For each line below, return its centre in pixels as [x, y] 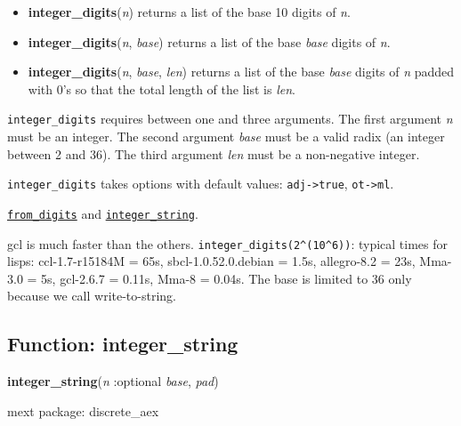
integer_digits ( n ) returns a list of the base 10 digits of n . [189, 12]
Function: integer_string [123, 344]
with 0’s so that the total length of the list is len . [162, 88]
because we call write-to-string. [92, 296]
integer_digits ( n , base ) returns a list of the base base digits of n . [209, 41]
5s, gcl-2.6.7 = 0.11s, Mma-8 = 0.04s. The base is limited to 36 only [226, 278]
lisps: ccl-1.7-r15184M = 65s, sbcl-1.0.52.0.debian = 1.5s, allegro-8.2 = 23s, [211, 261]
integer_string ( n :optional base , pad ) [113, 381]
